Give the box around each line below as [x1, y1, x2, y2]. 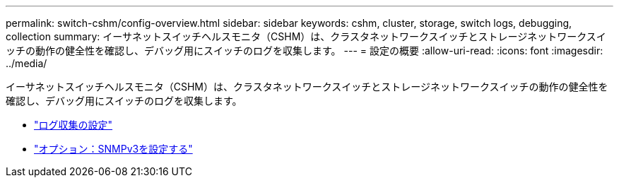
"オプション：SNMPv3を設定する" [34, 143, 193, 155]
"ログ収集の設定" [34, 119, 113, 131]
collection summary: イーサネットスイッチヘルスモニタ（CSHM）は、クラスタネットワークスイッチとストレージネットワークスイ [6, 30, 606, 42]
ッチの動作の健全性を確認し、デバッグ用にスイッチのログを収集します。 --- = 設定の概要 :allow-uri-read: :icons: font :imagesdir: [6, 45, 603, 57]
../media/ [6, 57, 47, 69]
